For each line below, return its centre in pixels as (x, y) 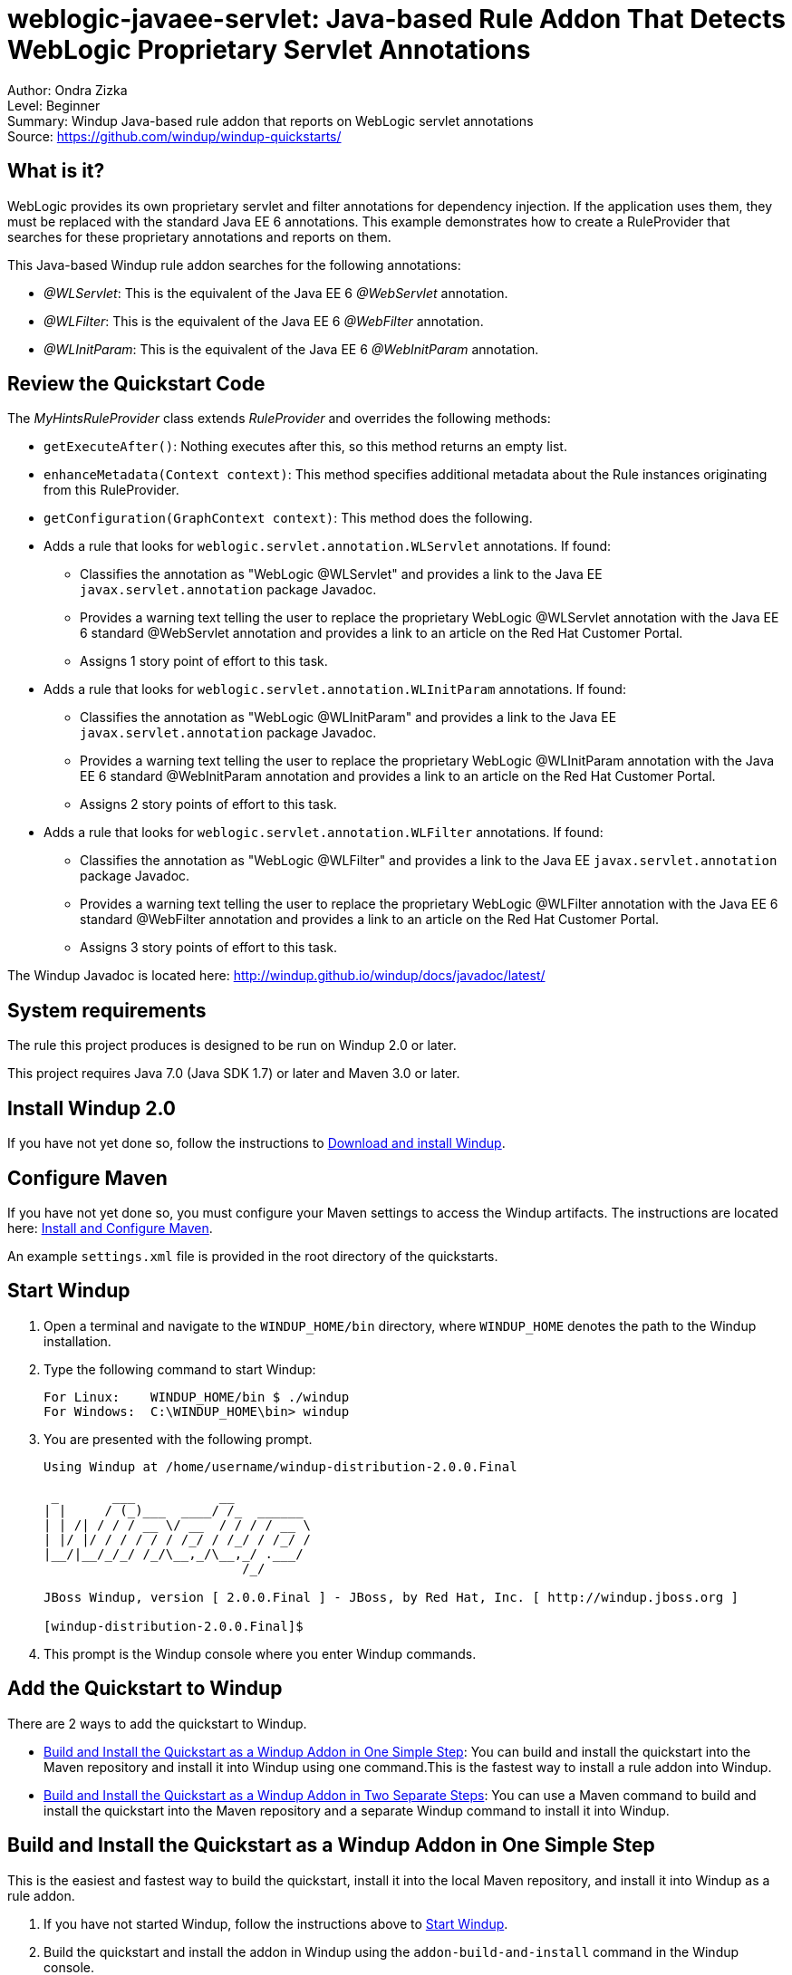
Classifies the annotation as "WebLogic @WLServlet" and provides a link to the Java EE (341, 574)
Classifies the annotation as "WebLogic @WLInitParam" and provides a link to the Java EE (348, 718)
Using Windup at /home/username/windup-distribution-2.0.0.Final (280, 1466)
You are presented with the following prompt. (178, 1439)
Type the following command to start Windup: (180, 1369)
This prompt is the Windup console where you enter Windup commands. (260, 1653)
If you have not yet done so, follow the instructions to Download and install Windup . (256, 1143)
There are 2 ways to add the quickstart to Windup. (157, 1723)
